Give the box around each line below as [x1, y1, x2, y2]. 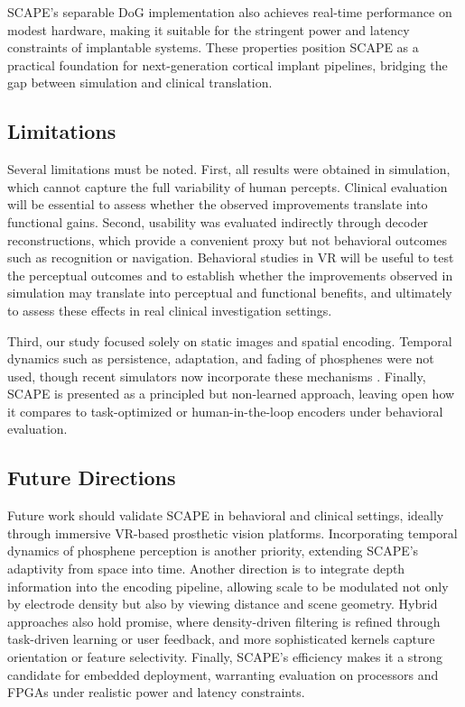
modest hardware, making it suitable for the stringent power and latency [7, 20, 410, 39]
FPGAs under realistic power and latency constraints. [7, 683, 305, 702]
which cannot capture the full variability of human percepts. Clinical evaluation [7, 177, 448, 196]
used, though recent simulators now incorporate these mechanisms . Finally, [7, 366, 426, 385]
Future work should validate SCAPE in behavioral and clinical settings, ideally [7, 506, 444, 525]
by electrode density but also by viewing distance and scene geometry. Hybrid [7, 594, 438, 613]
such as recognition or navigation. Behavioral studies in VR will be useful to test [7, 248, 454, 267]
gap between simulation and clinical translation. [7, 73, 273, 92]
